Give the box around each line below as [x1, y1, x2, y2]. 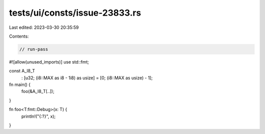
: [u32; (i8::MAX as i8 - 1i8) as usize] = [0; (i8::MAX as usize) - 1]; [21, 75, 153, 81]
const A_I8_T [9, 68, 35, 74]
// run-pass [19, 46, 49, 52]
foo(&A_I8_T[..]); [21, 89, 54, 94]
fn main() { [9, 82, 31, 88]
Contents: [9, 33, 29, 39]
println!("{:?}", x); [21, 113, 56, 119]
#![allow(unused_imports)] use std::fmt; [9, 59, 89, 65]
